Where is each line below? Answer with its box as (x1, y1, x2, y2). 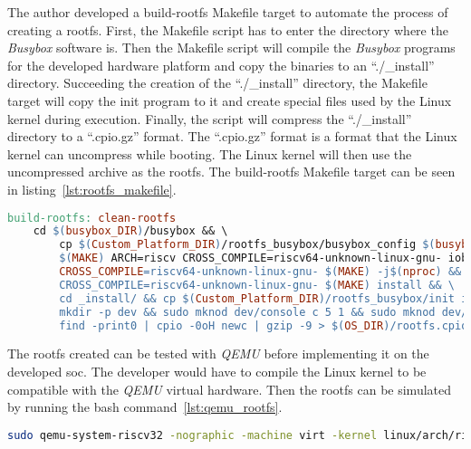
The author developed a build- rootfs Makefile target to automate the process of (7, 3, 448, 21)
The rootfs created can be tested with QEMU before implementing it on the (7, 344, 429, 363)
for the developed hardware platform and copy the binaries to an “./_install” (7, 55, 435, 74)
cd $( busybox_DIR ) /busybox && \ (33, 224, 228, 238)
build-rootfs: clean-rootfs (7, 211, 177, 224)
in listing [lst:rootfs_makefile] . (7, 179, 177, 198)
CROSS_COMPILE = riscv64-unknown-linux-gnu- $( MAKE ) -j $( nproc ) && (59, 265, 462, 279)
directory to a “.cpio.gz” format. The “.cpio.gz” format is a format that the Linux (7, 127, 457, 146)
